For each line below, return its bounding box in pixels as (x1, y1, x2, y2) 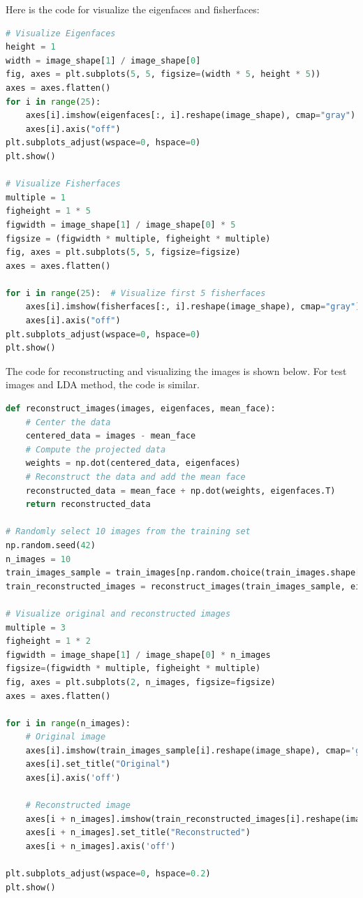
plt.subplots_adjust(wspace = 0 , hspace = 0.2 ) (6, 869, 211, 879)
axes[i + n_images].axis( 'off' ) (25, 841, 176, 852)
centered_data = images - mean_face (25, 431, 196, 441)
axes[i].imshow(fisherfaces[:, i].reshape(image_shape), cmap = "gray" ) (25, 302, 361, 312)
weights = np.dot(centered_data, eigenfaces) (25, 458, 241, 469)
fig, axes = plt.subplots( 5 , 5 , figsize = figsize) (6, 247, 241, 258)
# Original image (25, 732, 106, 742)
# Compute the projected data (25, 444, 166, 455)
